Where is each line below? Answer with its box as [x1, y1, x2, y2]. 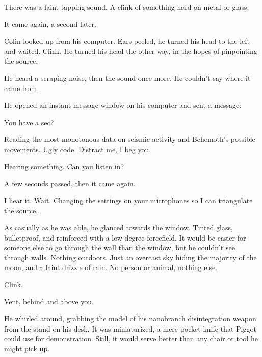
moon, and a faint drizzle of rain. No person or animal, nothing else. [4, 262, 218, 273]
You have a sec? [4, 116, 54, 127]
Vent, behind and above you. [4, 296, 94, 307]
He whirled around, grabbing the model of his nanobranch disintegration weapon [4, 313, 256, 324]
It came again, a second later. [4, 18, 96, 29]
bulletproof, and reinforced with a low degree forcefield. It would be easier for [4, 232, 246, 243]
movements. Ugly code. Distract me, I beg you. [4, 143, 151, 154]
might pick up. [4, 343, 50, 353]
